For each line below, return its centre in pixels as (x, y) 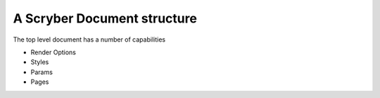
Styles (40, 62)
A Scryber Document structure (105, 18)
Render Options (53, 52)
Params (42, 72)
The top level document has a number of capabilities (89, 39)
